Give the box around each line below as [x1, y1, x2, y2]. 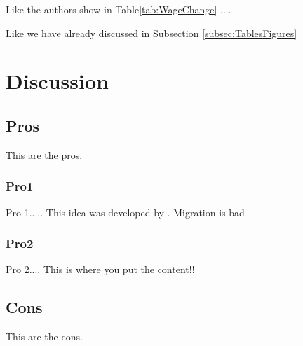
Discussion [6, 67, 109, 95]
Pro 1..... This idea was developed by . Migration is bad [6, 205, 245, 219]
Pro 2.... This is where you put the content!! [6, 262, 195, 277]
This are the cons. [6, 329, 83, 344]
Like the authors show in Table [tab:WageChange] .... [6, 2, 231, 16]
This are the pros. [6, 147, 83, 162]
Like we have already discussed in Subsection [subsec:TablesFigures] [6, 25, 297, 40]
